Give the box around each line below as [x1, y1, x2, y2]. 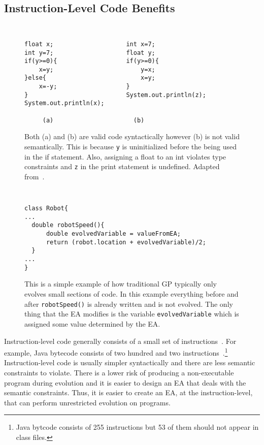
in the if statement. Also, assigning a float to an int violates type [24, 151, 226, 162]
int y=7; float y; [24, 49, 155, 56]
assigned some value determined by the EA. [24, 318, 160, 329]
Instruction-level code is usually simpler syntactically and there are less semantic [4, 357, 255, 368]
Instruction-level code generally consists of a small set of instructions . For [4, 335, 237, 346]
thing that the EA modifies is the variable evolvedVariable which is [24, 308, 239, 319]
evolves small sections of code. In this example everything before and [24, 289, 239, 299]
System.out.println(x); [24, 100, 105, 107]
